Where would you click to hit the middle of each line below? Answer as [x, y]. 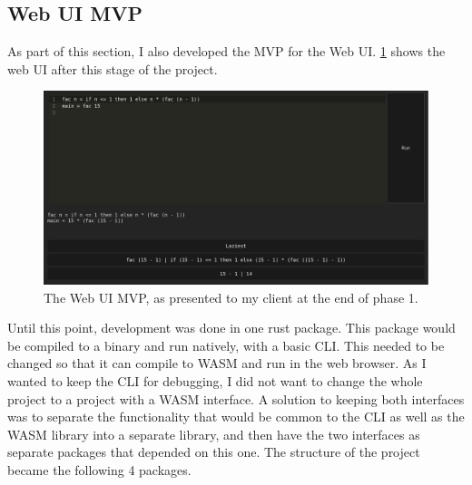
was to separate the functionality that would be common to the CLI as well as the [236, 417]
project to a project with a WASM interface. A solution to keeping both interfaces [236, 398]
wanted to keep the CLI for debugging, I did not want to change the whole [215, 381]
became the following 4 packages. [99, 469]
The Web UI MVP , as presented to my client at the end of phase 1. [231, 297]
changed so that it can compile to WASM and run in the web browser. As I [217, 363]
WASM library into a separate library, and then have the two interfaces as [214, 434]
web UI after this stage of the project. [113, 68]
